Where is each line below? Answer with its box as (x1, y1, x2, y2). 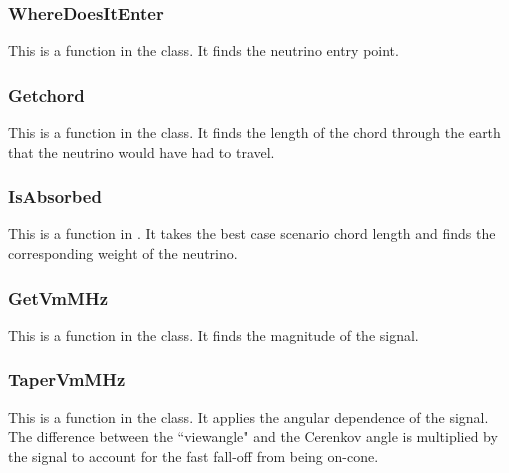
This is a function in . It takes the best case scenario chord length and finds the (8, 223, 496, 244)
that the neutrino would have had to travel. (8, 141, 275, 162)
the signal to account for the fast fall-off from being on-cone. (8, 445, 379, 466)
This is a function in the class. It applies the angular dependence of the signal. (8, 406, 489, 427)
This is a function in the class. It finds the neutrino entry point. (8, 40, 399, 61)
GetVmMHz (8, 285, 108, 310)
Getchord (8, 82, 85, 107)
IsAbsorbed (8, 184, 102, 209)
